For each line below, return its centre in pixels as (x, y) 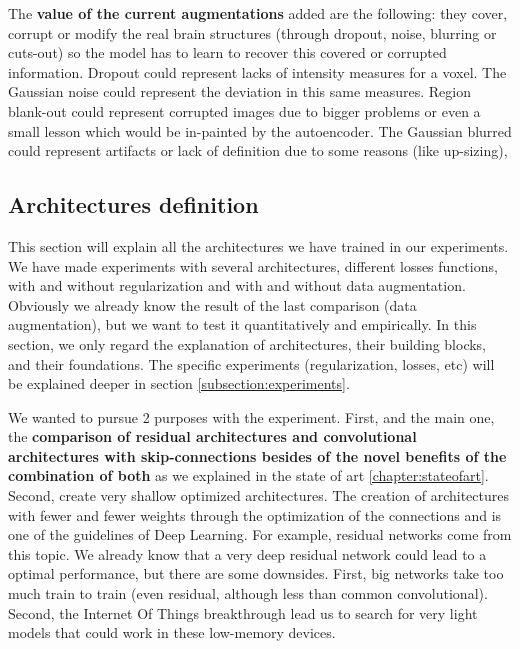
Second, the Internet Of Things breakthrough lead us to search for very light (243, 612)
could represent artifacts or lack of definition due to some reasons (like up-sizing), (258, 150)
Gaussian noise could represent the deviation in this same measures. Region (239, 91)
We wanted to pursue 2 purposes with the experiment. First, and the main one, (251, 416)
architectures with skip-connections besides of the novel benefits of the (257, 455)
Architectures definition (133, 204)
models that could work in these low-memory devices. (172, 632)
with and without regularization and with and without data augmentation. (237, 285)
